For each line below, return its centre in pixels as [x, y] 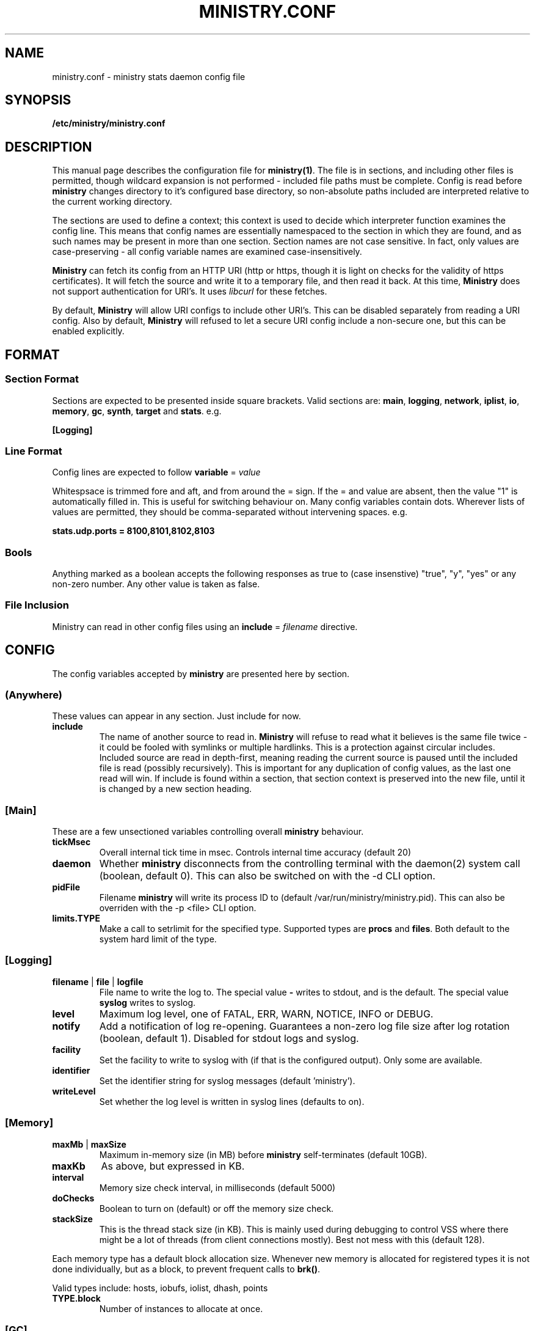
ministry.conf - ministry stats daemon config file [149, 76]
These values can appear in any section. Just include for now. [177, 716]
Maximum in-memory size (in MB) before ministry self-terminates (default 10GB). [263, 1154]
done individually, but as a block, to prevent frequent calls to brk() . [186, 1269]
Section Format [42, 379]
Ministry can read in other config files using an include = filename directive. [205, 626]
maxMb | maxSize [89, 1144]
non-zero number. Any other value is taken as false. [156, 584]
